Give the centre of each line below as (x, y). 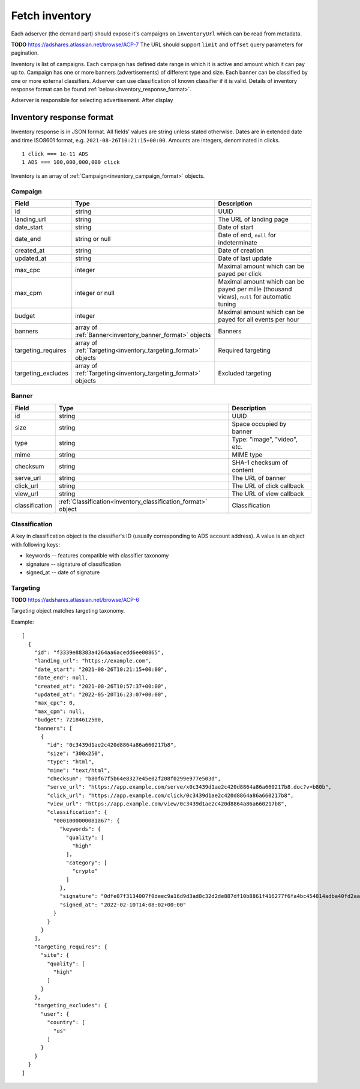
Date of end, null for (247, 235)
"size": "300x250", (76, 753)
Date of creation (241, 250)
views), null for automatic (254, 296)
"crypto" (85, 871)
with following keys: (35, 544)
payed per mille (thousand (255, 289)
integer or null (95, 293)
